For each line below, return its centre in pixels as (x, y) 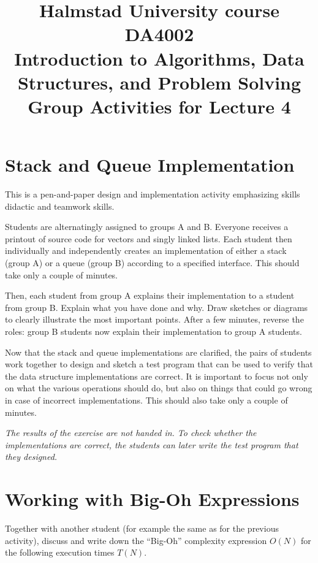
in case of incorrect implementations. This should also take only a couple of (146, 400)
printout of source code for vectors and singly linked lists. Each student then (149, 238)
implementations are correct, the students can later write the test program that (152, 444)
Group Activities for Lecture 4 (159, 106)
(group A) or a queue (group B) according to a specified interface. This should (152, 263)
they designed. (31, 457)
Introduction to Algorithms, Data (159, 58)
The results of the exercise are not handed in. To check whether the (131, 433)
